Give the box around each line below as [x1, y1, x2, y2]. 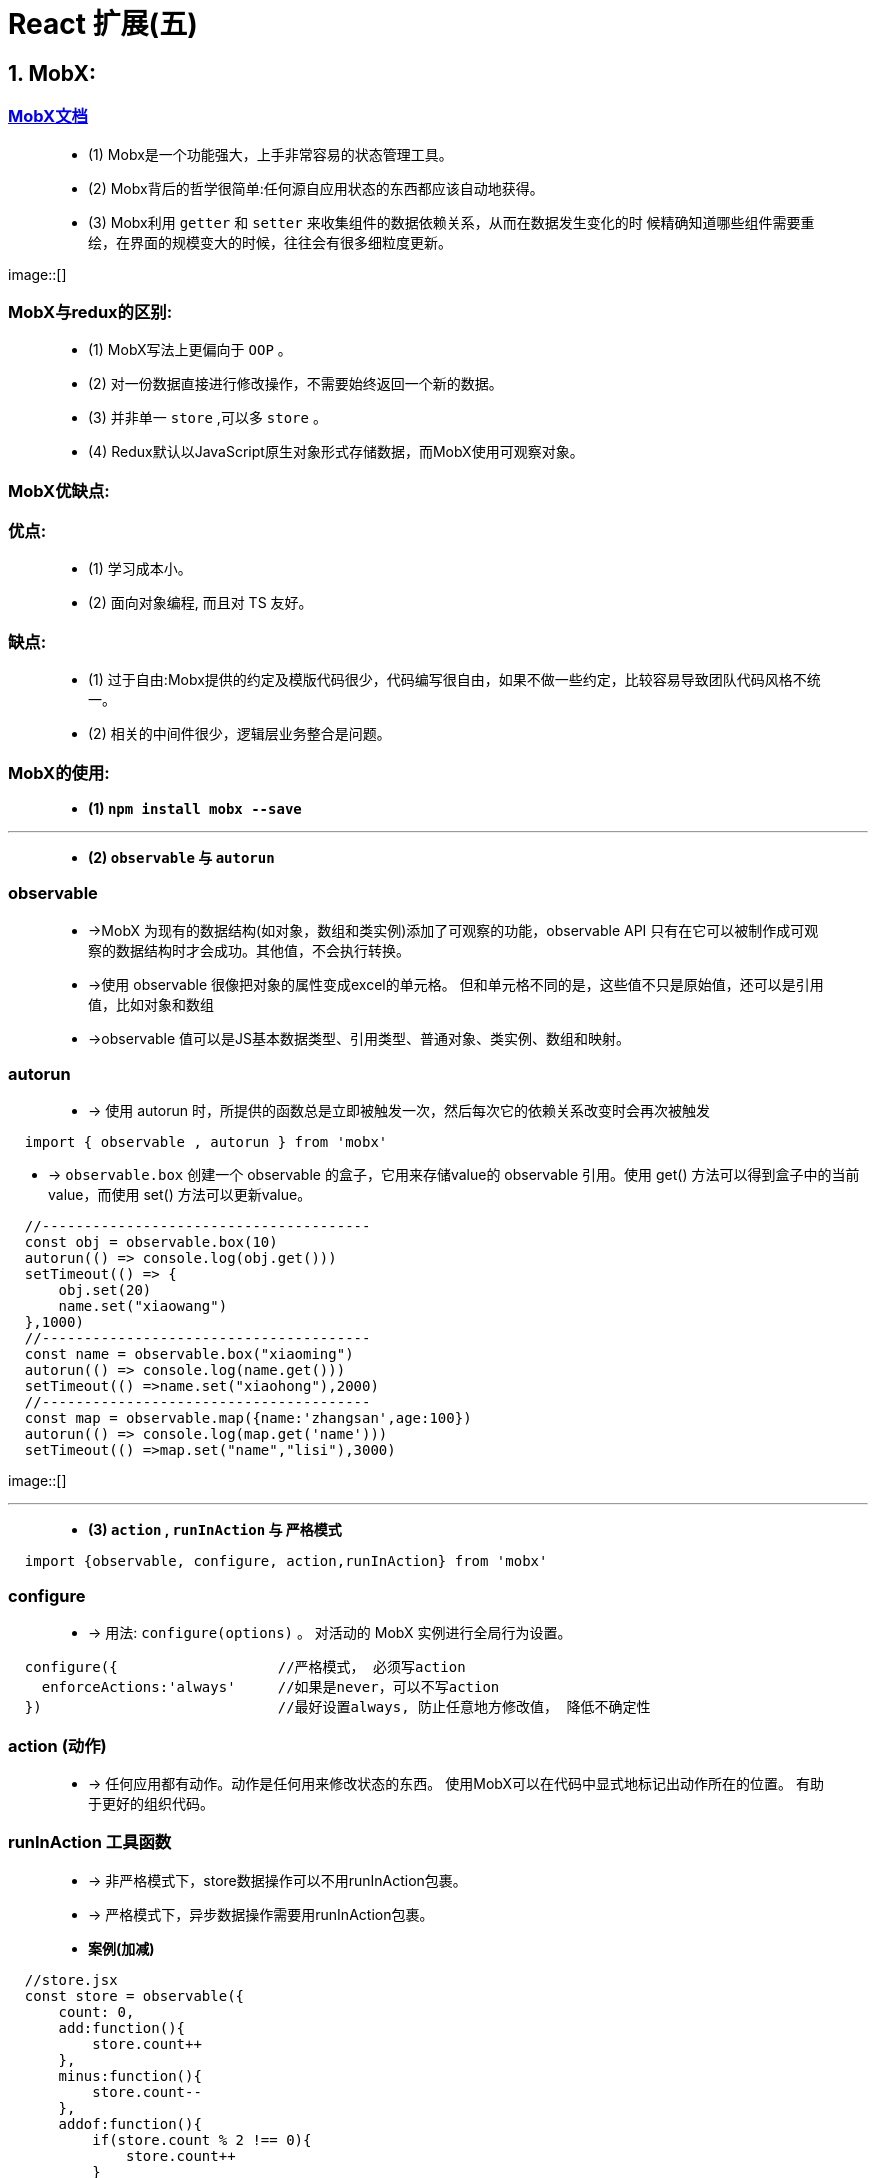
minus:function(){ [58, 2067, 202, 2084]
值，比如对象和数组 [88, 995, 214, 1013]
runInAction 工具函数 [8, 1832, 172, 1853]
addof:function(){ [58, 2115, 202, 2132]
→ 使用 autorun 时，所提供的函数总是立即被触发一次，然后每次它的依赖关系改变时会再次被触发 [88, 1102, 710, 1120]
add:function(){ [58, 2019, 186, 2036]
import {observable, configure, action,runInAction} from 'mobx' [24, 1553, 548, 1570]
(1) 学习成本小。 [88, 560, 192, 578]
